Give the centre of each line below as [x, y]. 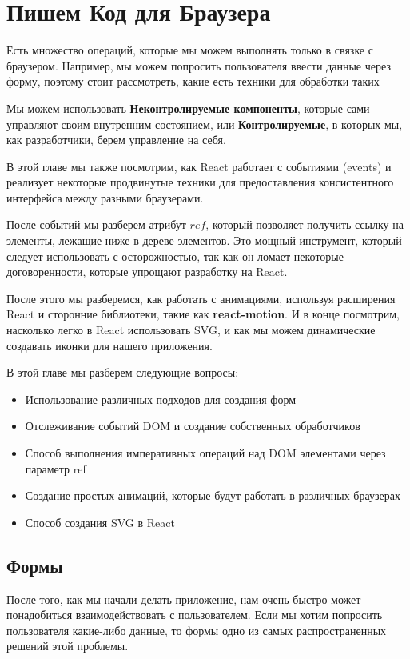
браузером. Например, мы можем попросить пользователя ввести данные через [199, 65]
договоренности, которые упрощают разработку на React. [147, 272]
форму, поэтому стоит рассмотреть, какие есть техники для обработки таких [193, 81]
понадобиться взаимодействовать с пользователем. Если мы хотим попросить [195, 615]
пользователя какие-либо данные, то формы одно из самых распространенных [197, 630]
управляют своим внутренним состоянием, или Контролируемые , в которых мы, [205, 124]
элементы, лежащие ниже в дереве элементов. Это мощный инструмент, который [204, 240]
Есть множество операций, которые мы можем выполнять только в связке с [190, 50]
